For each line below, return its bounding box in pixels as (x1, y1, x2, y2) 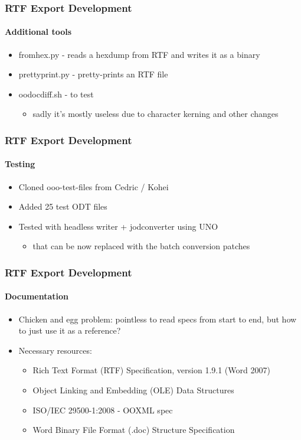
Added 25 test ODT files (18, 200, 107, 213)
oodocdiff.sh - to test (18, 87, 94, 100)
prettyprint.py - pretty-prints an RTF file (18, 68, 168, 80)
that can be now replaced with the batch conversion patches (32, 240, 250, 252)
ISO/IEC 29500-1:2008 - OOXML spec (32, 403, 173, 416)
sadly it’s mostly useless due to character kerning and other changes (32, 107, 279, 120)
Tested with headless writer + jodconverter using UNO (18, 220, 218, 232)
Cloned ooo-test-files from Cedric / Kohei (18, 180, 169, 193)
